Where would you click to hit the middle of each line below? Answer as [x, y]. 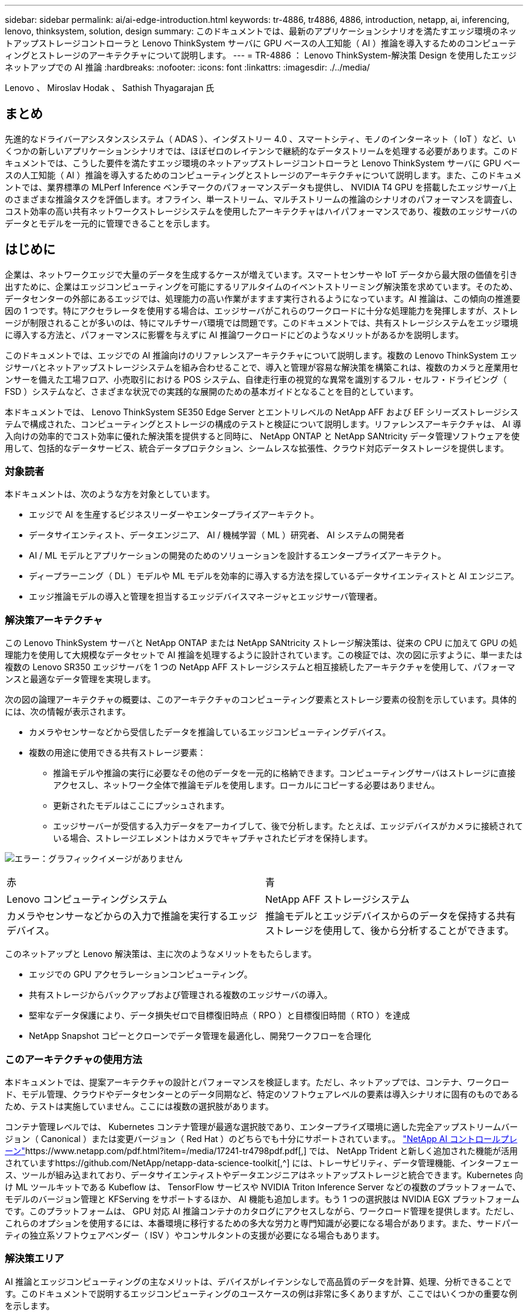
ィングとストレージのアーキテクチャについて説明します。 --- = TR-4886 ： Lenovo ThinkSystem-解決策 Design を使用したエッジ [261, 55]
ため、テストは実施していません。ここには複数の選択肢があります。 [139, 1106]
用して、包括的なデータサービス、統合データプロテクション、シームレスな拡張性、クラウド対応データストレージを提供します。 [257, 448]
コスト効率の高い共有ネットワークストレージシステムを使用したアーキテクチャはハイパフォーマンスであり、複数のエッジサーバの [261, 211]
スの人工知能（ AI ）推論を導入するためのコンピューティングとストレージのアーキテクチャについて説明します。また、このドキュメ [263, 175]
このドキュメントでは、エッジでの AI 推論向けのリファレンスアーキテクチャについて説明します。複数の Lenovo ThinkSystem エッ [261, 355]
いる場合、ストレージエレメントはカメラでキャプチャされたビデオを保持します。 [213, 838]
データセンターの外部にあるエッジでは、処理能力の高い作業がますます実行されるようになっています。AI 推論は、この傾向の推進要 [263, 298]
